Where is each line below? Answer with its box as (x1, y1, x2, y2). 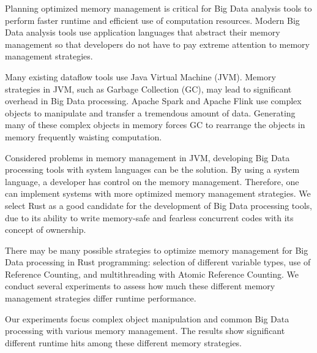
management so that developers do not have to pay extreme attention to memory (5, 37, 310, 50)
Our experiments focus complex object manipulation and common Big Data (5, 312, 289, 325)
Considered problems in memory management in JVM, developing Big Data (5, 151, 290, 164)
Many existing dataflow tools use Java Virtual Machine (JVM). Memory (5, 70, 276, 83)
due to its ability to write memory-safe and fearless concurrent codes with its (5, 211, 294, 224)
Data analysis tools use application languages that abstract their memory (5, 26, 280, 39)
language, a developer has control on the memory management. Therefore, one (5, 175, 299, 188)
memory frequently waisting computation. (5, 130, 162, 143)
